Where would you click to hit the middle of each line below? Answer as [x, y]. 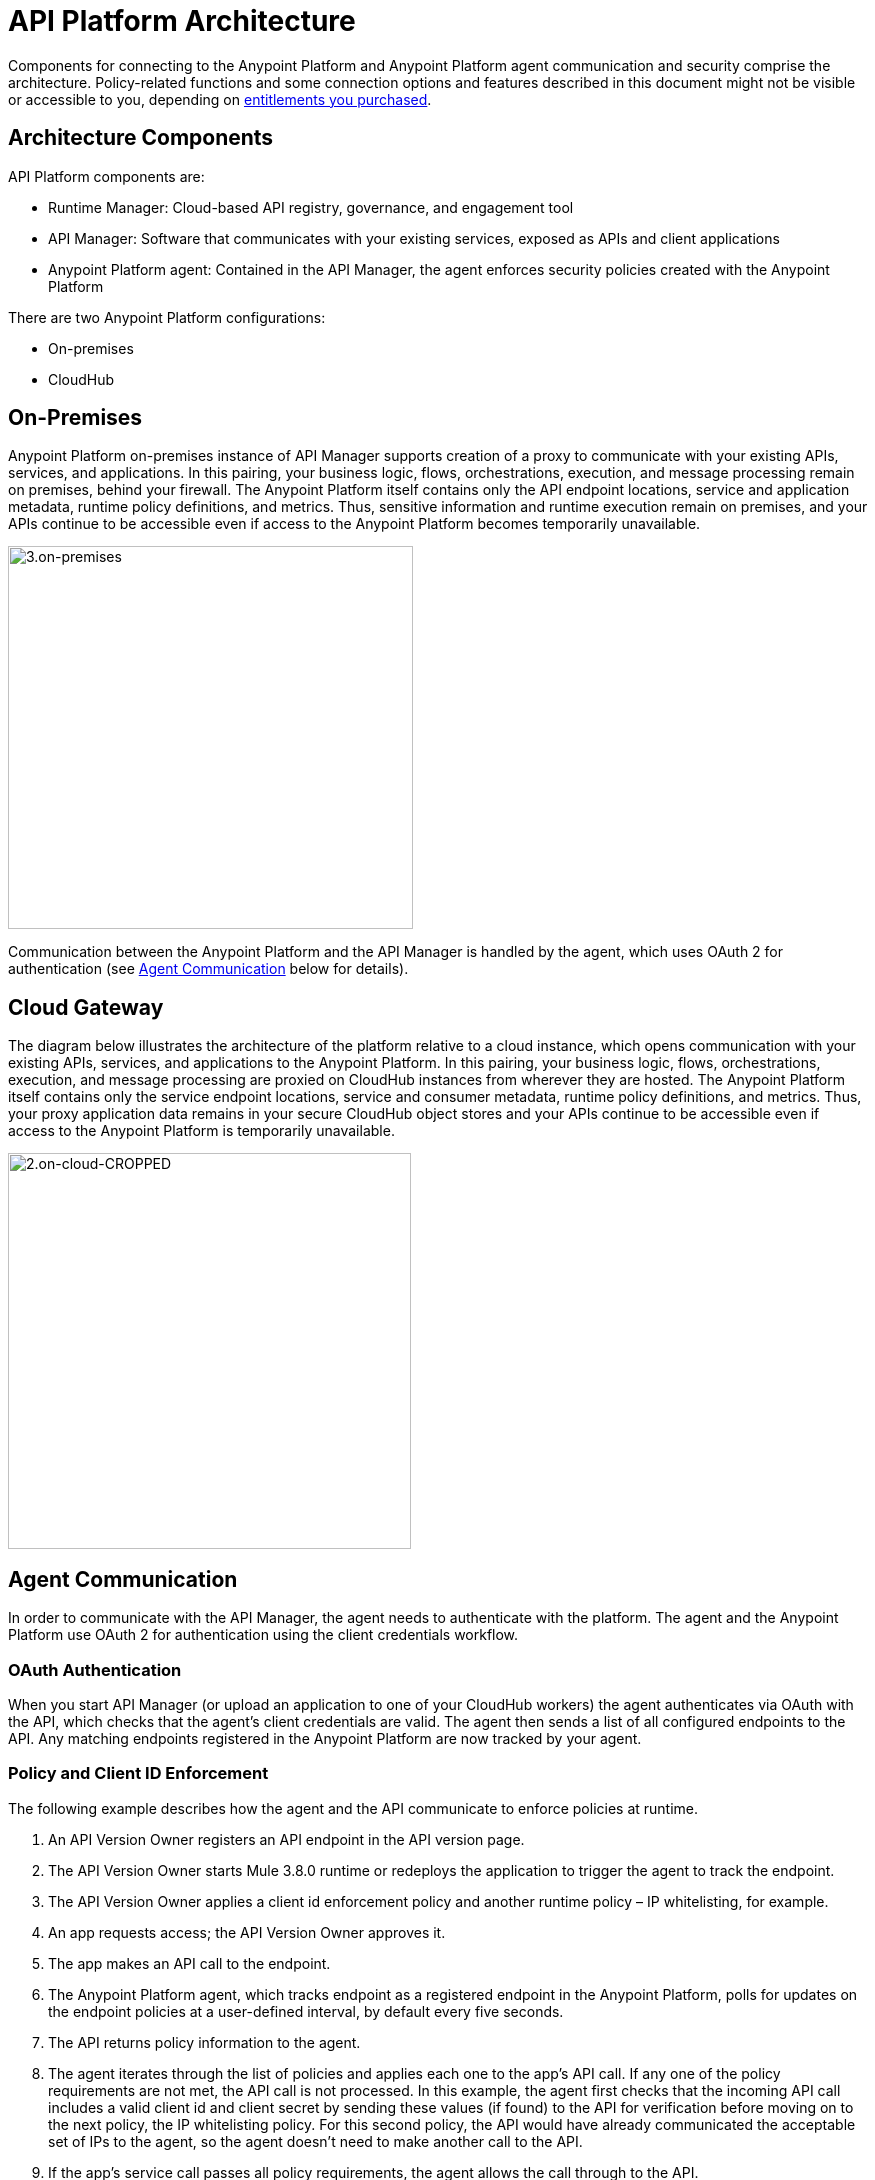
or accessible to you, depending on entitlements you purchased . [220, 99]
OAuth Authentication [95, 1669]
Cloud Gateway [86, 1007]
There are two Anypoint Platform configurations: [167, 317]
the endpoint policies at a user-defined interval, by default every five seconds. [306, 2011]
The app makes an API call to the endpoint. [189, 1963]
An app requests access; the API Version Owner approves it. [247, 1932]
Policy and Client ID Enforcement [138, 1773]
